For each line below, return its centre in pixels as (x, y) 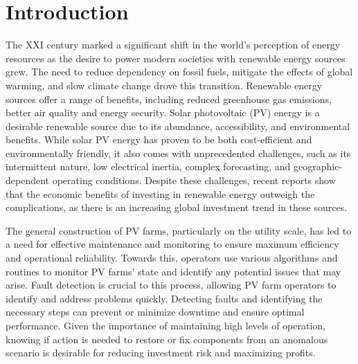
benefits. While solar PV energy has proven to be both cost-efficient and (159, 139)
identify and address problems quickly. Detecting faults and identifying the (164, 298)
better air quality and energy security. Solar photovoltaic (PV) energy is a (163, 112)
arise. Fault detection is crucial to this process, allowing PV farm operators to (171, 285)
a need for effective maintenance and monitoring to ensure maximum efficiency (172, 244)
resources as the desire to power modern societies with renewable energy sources (176, 58)
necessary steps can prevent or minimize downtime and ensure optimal (155, 312)
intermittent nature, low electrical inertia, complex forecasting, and (148, 166)
